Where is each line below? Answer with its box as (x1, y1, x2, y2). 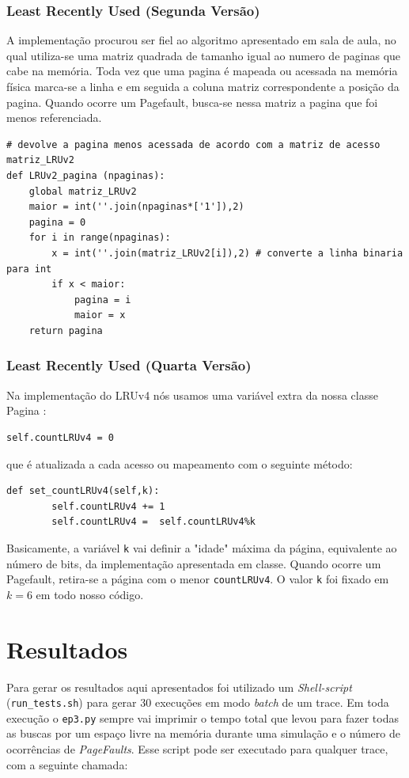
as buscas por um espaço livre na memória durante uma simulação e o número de (6, 725, 400, 742)
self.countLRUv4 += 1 (51, 500, 165, 512)
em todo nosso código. (36, 586, 144, 602)
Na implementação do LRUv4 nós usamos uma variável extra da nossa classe (6, 386, 378, 403)
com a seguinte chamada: (6, 756, 128, 772)
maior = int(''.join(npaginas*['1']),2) (28, 201, 244, 213)
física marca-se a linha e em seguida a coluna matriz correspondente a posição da (6, 78, 400, 94)
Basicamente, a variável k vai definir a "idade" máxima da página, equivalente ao (6, 539, 397, 556)
